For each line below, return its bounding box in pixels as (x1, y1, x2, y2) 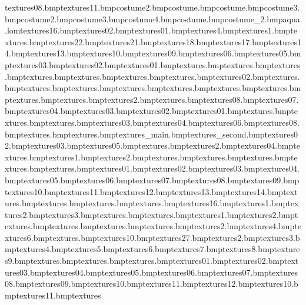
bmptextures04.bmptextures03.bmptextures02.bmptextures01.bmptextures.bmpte (5, 105, 298, 117)
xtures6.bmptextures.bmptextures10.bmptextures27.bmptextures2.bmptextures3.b (5, 231, 300, 243)
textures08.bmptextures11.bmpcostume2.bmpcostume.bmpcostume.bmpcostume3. (5, 1, 300, 13)
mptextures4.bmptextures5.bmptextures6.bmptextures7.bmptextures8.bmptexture (5, 243, 300, 255)
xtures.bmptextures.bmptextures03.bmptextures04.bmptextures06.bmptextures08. (5, 116, 300, 128)
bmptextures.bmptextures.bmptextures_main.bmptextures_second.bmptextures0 (5, 128, 298, 140)
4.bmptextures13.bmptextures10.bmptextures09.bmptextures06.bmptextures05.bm (5, 47, 301, 59)
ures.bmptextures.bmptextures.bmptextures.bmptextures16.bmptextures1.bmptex (5, 197, 299, 209)
